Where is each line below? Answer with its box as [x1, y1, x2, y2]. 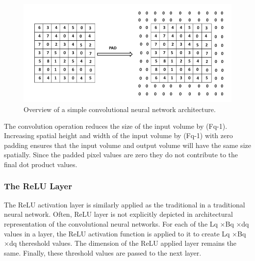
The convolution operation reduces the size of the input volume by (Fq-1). [4, 120, 228, 131]
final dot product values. [4, 159, 77, 169]
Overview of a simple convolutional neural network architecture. [24, 104, 216, 114]
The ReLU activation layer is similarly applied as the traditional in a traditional [4, 199, 245, 209]
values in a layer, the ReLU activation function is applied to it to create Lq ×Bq [4, 228, 246, 238]
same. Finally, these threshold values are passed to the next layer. [4, 247, 202, 258]
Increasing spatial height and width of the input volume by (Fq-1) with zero [4, 130, 233, 141]
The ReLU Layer [4, 180, 72, 192]
